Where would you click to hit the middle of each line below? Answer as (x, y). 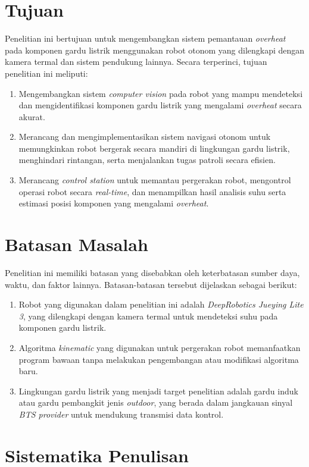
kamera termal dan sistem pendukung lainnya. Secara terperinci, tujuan (136, 62)
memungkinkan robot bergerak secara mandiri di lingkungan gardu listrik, (154, 148)
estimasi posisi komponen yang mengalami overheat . (114, 203)
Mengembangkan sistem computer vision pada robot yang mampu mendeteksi (161, 93)
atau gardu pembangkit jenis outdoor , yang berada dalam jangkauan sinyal (156, 402)
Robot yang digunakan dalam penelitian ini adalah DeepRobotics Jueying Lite (161, 304)
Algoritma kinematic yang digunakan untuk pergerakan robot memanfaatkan (160, 347)
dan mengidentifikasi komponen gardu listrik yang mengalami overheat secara (160, 105)
